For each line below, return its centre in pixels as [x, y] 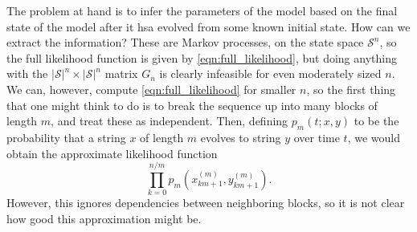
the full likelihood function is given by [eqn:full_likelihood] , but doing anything [202, 57]
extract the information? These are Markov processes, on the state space [185, 42]
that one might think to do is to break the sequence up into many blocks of [192, 105]
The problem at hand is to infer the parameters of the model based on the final [202, 10]
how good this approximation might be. [104, 218]
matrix [121, 73]
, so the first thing [351, 89]
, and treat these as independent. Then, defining [170, 121]
